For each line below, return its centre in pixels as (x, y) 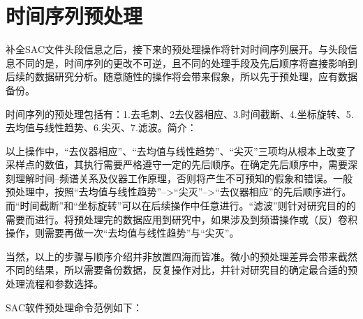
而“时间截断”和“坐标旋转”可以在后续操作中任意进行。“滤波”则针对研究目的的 (181, 206)
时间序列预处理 (74, 16)
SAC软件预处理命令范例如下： (74, 307)
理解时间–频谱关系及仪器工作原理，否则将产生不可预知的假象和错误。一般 (184, 178)
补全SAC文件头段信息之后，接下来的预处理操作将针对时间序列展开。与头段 (177, 49)
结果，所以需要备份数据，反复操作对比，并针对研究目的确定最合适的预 (196, 270)
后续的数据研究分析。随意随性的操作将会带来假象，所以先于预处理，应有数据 (181, 76)
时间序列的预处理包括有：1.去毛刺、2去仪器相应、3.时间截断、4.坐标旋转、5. (180, 113)
